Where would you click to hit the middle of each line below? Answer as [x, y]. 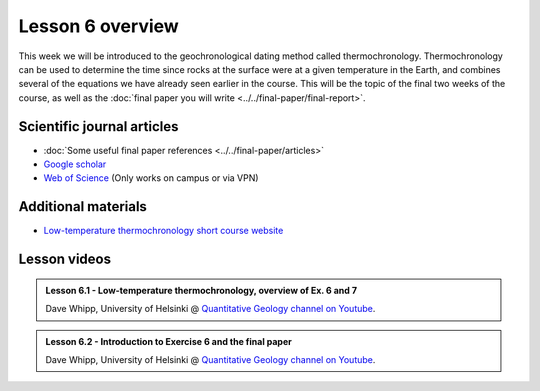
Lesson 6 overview [98, 26]
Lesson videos [65, 259]
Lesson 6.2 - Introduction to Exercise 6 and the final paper [168, 341]
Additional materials [82, 206]
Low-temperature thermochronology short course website [163, 231]
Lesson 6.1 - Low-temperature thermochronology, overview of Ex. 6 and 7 [201, 290]
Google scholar [75, 164]
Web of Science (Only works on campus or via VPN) [151, 178]
